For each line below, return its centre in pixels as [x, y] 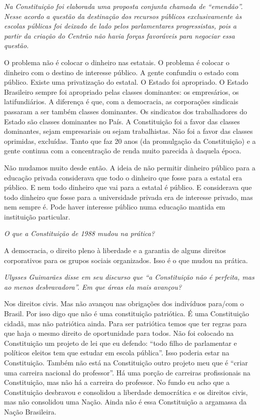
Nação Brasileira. [30, 411]
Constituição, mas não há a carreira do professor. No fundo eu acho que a [117, 382]
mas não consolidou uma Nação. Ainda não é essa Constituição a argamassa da [125, 402]
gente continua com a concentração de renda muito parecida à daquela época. [123, 151]
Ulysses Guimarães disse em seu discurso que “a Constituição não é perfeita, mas [129, 277]
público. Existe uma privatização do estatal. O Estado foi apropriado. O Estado [126, 82]
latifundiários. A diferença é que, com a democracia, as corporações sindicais [121, 101]
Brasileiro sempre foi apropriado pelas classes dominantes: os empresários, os [121, 91]
